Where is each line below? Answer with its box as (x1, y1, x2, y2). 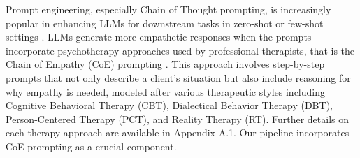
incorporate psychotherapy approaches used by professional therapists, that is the (6, 43, 355, 57)
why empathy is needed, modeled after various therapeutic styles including (6, 84, 325, 99)
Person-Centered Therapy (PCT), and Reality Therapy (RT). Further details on (6, 111, 349, 126)
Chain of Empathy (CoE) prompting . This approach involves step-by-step (6, 57, 325, 71)
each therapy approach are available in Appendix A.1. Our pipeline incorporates (6, 125, 350, 140)
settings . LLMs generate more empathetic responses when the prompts (6, 29, 312, 44)
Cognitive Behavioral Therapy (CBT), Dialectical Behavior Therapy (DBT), (6, 98, 333, 113)
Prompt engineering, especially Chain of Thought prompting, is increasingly (6, 2, 331, 16)
